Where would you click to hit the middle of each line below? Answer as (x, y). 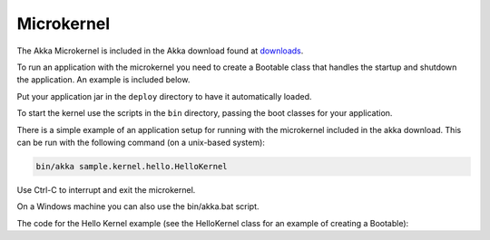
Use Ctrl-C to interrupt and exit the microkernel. (106, 189)
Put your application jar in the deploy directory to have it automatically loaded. (164, 96)
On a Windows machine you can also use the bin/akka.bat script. (138, 206)
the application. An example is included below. (103, 80)
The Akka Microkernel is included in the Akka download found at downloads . (160, 51)
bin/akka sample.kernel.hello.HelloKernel (132, 166)
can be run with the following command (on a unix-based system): (141, 142)
